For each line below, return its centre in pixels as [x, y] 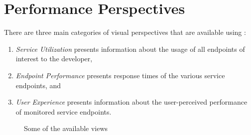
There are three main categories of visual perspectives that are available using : [125, 32]
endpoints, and [38, 85]
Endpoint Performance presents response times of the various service [120, 75]
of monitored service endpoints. [63, 111]
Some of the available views [66, 128]
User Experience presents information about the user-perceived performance [131, 102]
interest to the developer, [54, 59]
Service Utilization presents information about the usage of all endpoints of [130, 49]
